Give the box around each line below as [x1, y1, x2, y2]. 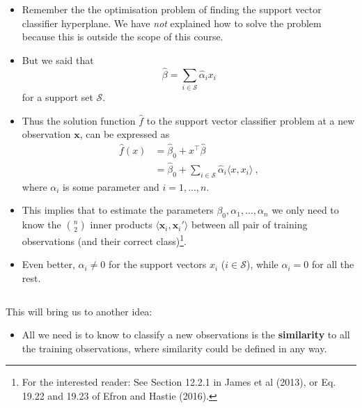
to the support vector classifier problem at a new [146, 113, 355, 127]
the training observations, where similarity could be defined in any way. [22, 340, 327, 355]
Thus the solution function [22, 113, 136, 127]
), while [246, 257, 278, 272]
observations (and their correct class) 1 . [22, 232, 187, 248]
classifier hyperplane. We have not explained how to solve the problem [22, 15, 322, 30]
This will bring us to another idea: [6, 304, 152, 318]
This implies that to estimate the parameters [22, 203, 214, 217]
